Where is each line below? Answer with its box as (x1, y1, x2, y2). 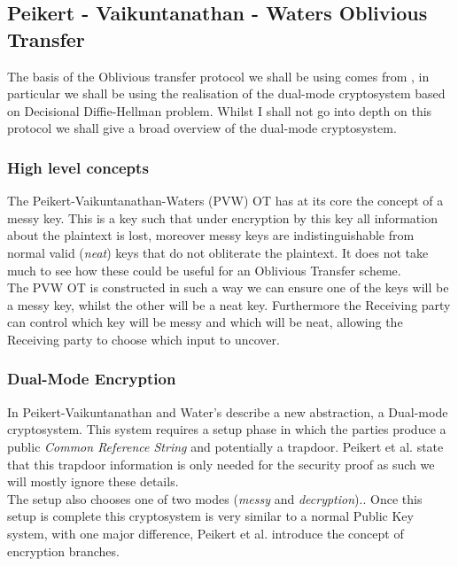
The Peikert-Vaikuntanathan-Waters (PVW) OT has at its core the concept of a (7, 191, 444, 210)
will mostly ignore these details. (7, 472, 179, 491)
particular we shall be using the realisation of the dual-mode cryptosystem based (7, 84, 446, 103)
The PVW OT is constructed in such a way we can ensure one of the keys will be (7, 278, 449, 297)
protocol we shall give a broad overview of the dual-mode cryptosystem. (7, 119, 397, 137)
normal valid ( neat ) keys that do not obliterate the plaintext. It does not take (7, 243, 429, 261)
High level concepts (7, 156, 149, 178)
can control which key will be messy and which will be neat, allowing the (7, 313, 403, 331)
